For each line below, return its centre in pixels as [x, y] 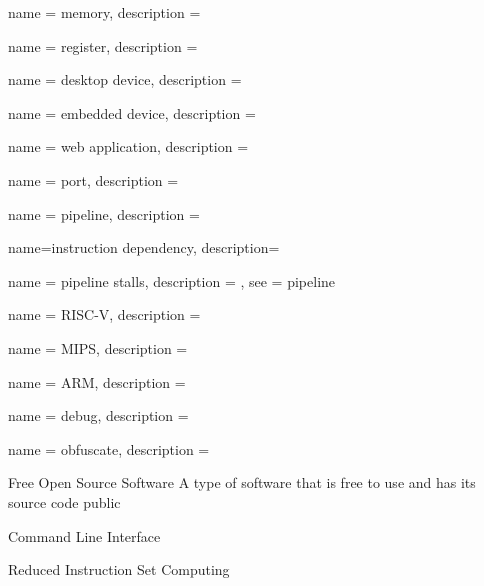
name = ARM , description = [97, 381]
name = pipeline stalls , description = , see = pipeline [172, 280]
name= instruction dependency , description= [144, 247]
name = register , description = [103, 45]
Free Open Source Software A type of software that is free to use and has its [242, 482]
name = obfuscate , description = [109, 448]
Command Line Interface [84, 535]
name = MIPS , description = [98, 347]
